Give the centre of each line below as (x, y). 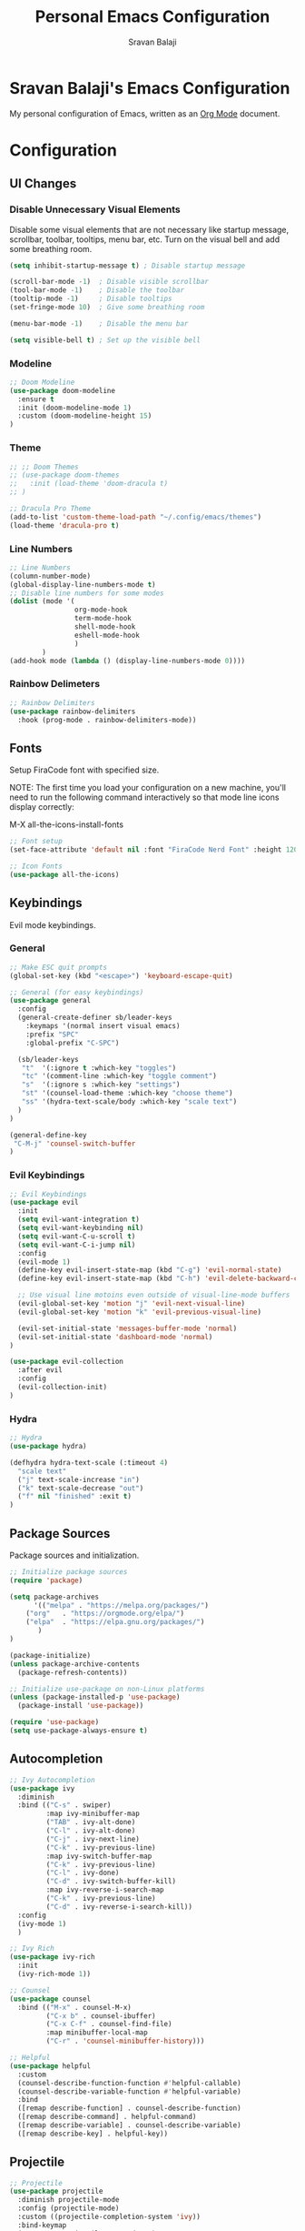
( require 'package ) (46, 1580)
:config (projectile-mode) (69, 2208)
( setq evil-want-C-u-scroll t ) (77, 1236)
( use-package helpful (50, 2066)
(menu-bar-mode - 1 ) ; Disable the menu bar (99, 323)
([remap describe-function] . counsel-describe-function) (130, 2108)
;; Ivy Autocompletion (52, 1780)
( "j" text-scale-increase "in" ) (79, 1479)
